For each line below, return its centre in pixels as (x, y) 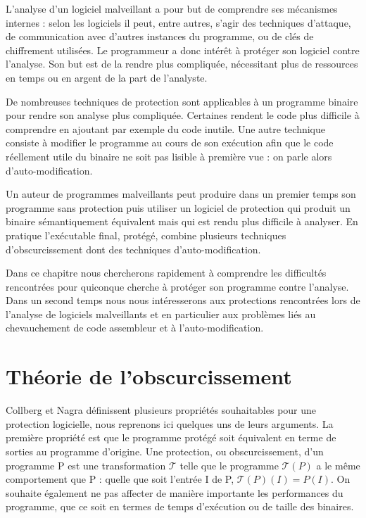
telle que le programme (229, 465)
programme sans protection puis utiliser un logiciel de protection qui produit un (178, 207)
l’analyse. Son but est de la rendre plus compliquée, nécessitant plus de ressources (182, 64)
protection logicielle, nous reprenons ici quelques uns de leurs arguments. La (170, 423)
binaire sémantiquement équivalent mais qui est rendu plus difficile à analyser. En (182, 221)
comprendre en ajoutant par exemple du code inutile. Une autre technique (166, 128)
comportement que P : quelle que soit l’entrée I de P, (120, 479)
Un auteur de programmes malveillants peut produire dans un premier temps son (181, 194)
